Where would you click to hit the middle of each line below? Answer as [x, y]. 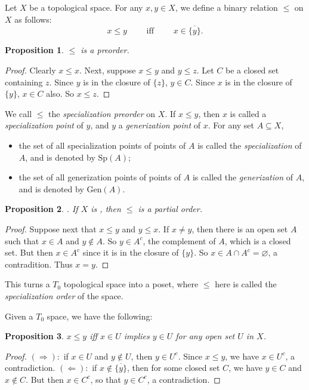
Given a [19, 316]
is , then [106, 209]
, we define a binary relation [226, 7]
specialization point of [44, 125]
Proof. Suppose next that [51, 228]
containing [24, 82]
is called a [248, 113]
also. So [60, 93]
